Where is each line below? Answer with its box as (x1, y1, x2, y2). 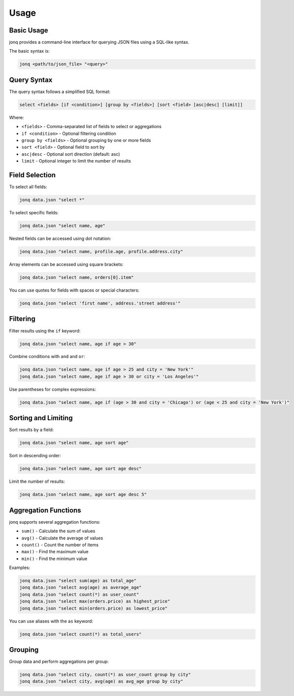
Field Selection (9, 171, 56, 179)
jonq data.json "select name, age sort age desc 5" (19, 492, 147, 497)
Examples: (9, 564, 31, 571)
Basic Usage (9, 26, 48, 34)
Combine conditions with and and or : (9, 354, 86, 360)
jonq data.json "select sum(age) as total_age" (19, 578, 136, 584)
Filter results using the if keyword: (9, 328, 81, 333)
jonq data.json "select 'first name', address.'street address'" (19, 300, 181, 306)
